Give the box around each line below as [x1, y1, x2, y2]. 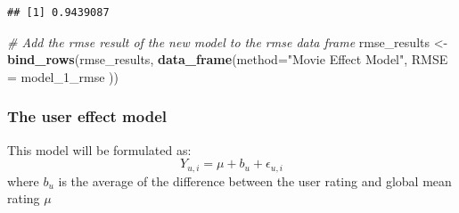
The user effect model [7, 105, 168, 127]
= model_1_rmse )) [7, 67, 119, 86]
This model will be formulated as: [7, 140, 192, 159]
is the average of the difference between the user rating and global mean [58, 171, 452, 190]
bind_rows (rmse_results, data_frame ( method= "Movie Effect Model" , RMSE [7, 50, 448, 69]
